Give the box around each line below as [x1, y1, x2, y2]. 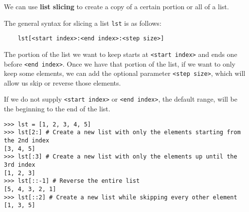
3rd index [4, 161, 36, 168]
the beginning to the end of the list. [4, 104, 110, 114]
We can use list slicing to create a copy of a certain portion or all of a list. [4, 1, 229, 11]
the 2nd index [4, 137, 50, 144]
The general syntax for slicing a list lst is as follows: [4, 18, 161, 28]
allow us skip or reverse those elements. [4, 77, 121, 88]
